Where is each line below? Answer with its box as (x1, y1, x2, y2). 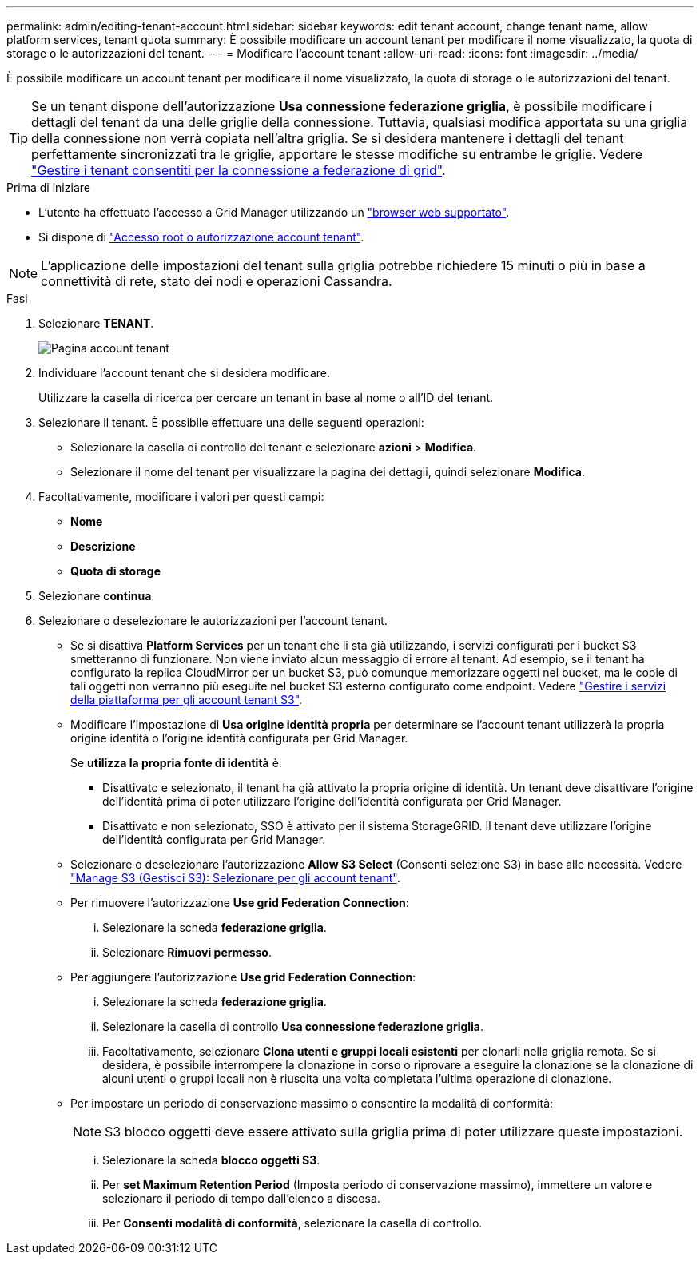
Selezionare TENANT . (38, 316, 154, 330)
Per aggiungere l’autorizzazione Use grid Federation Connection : (70, 970, 416, 984)
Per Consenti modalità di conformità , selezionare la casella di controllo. (102, 1216, 483, 1230)
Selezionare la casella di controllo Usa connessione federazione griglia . (102, 1020, 484, 1033)
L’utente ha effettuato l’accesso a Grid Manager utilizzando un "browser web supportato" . (38, 205, 510, 219)
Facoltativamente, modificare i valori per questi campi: (38, 490, 324, 503)
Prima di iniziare (6, 181, 90, 194)
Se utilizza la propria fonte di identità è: (70, 756, 282, 770)
